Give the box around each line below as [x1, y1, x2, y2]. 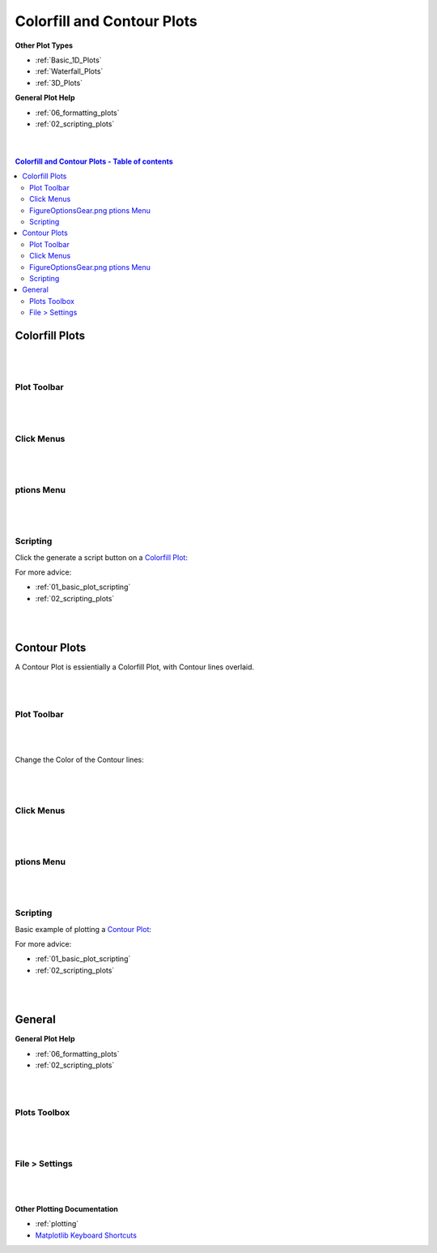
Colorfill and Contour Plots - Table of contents [15, 156, 173, 166]
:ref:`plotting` [35, 1219, 79, 1229]
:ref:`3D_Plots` [35, 78, 83, 88]
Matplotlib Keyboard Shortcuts [35, 1230, 138, 1240]
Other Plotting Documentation [15, 1204, 119, 1214]
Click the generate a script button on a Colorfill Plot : [15, 552, 188, 562]
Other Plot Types [15, 41, 73, 50]
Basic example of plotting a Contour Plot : [15, 924, 152, 934]
